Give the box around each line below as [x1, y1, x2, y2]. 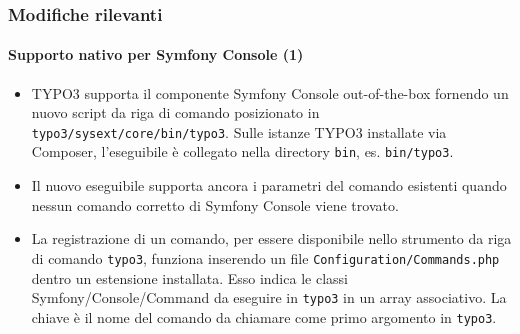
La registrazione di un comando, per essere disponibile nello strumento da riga [31, 228, 512, 249]
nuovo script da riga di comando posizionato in [31, 102, 320, 123]
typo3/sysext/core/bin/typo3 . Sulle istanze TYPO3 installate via [31, 121, 447, 142]
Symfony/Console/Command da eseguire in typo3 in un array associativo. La [31, 287, 507, 308]
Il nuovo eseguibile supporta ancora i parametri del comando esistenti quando [31, 175, 507, 196]
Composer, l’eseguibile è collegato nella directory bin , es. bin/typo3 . [31, 141, 454, 162]
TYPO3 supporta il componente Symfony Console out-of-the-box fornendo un [31, 82, 509, 103]
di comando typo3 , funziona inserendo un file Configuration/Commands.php [31, 247, 500, 268]
